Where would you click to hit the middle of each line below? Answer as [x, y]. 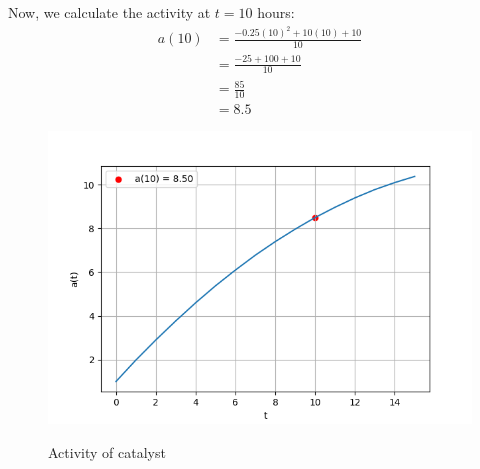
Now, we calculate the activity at [109, 12]
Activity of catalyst [107, 451]
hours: [276, 12]
